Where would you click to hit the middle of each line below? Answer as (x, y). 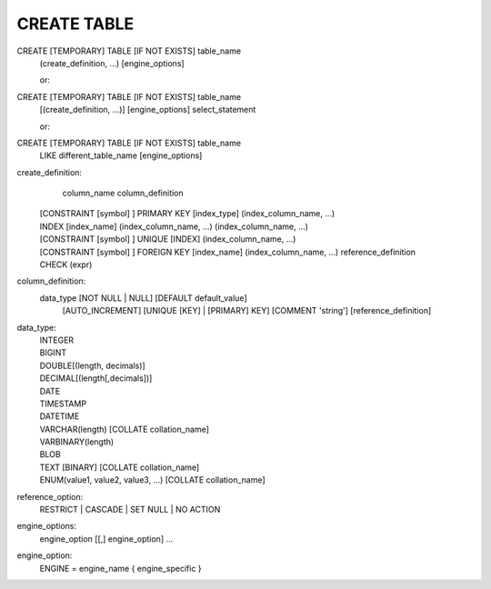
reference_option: (50, 496)
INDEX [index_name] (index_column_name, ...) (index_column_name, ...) (174, 226)
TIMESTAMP (63, 404)
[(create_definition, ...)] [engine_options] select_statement (148, 110)
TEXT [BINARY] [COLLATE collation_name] (120, 467)
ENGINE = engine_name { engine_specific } (120, 568)
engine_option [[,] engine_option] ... (106, 539)
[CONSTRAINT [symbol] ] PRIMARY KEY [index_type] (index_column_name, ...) (187, 214)
